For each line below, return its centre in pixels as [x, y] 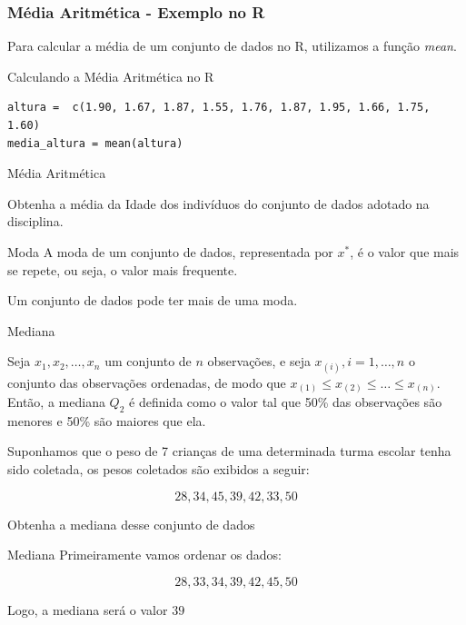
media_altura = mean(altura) [95, 143]
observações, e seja [259, 361]
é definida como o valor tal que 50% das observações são [286, 402]
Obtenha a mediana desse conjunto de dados [131, 524]
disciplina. [35, 221]
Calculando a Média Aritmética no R [111, 76]
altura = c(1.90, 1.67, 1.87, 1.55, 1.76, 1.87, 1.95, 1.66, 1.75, [219, 108]
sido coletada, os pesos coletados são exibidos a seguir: [159, 469]
